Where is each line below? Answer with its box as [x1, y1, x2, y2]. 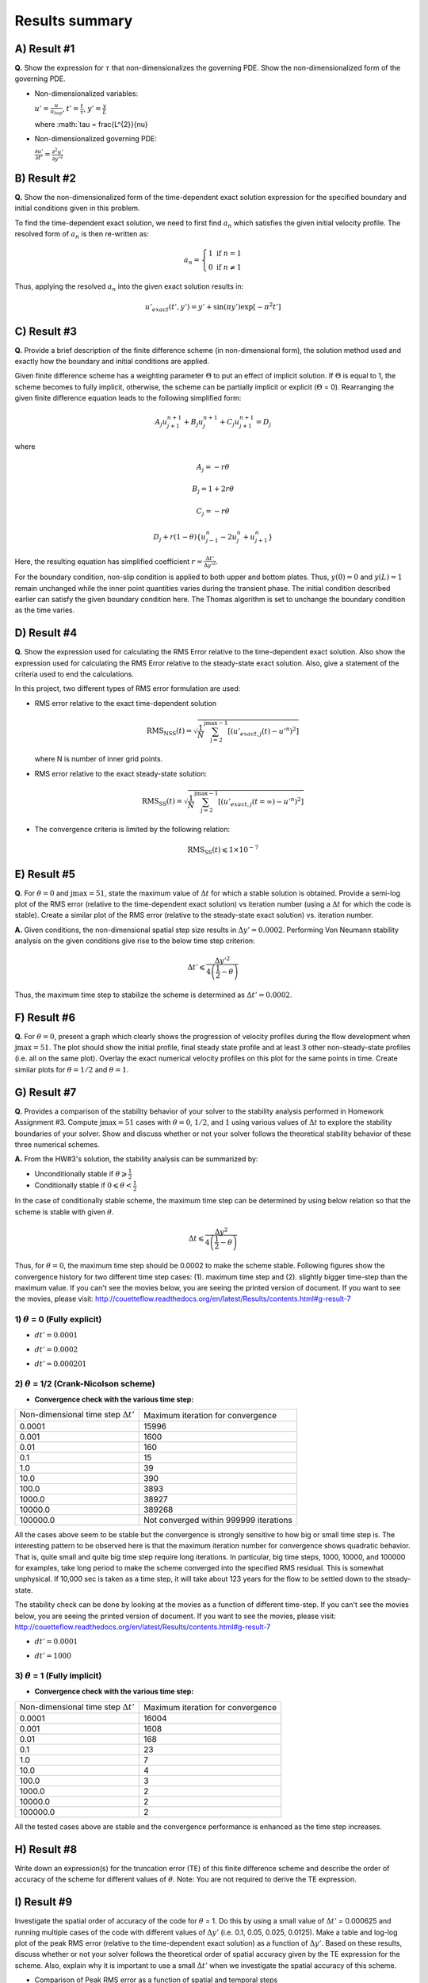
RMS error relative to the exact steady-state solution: [34, 769, 208, 778]
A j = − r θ [196, 462, 230, 474]
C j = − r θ [196, 507, 230, 517]
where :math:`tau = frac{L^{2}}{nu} [34, 119, 148, 128]
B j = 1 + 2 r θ [191, 485, 235, 496]
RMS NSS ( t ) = [147, 727, 193, 737]
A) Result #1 [14, 42, 75, 56]
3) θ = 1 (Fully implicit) [14, 1670, 102, 1681]
